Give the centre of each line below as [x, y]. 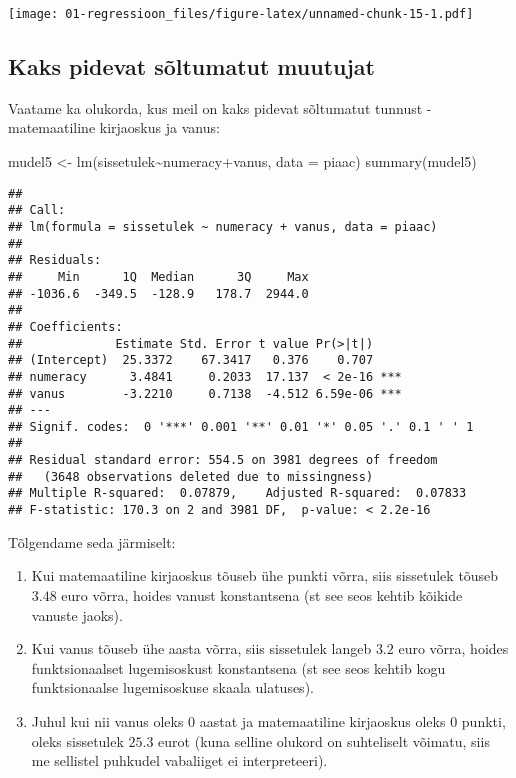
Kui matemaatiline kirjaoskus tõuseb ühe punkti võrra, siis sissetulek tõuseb [265, 575]
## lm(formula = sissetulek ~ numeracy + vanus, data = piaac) [223, 226]
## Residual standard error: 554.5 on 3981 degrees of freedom [223, 460]
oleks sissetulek [77, 740]
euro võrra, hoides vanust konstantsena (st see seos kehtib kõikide [262, 594]
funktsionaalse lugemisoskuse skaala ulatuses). [172, 687]
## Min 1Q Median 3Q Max [158, 276]
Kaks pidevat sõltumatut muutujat [191, 66]
